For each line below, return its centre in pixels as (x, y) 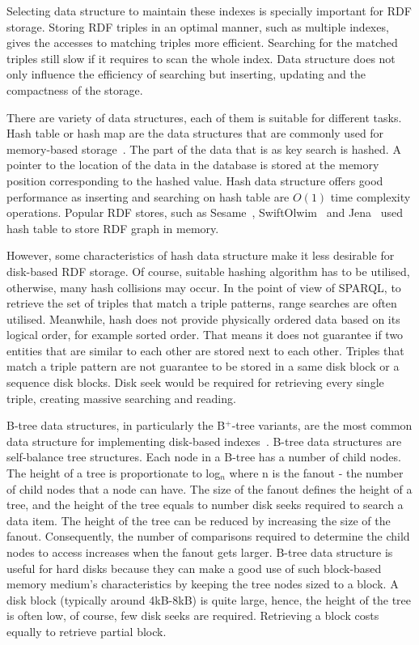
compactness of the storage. (75, 89)
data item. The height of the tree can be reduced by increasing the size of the (199, 520)
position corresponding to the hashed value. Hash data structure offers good (195, 180)
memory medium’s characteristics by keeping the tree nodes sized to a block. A (203, 584)
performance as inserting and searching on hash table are (148, 196)
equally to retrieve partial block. (87, 631)
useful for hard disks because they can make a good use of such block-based (194, 568)
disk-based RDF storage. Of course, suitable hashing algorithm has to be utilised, (208, 271)
